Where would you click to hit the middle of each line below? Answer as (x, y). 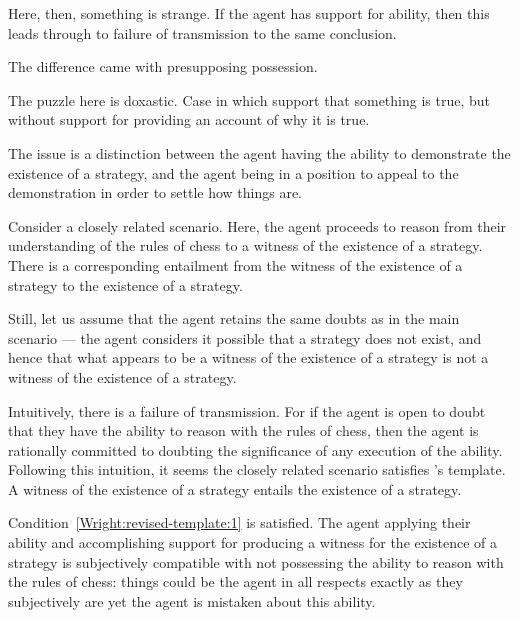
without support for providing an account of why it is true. (189, 119)
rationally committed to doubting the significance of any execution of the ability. (255, 449)
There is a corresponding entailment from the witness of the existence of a (235, 264)
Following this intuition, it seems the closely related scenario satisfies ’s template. (257, 469)
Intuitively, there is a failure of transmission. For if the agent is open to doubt (247, 410)
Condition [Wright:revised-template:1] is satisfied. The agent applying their (239, 522)
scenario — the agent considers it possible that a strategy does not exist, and (245, 337)
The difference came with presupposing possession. (163, 66)
